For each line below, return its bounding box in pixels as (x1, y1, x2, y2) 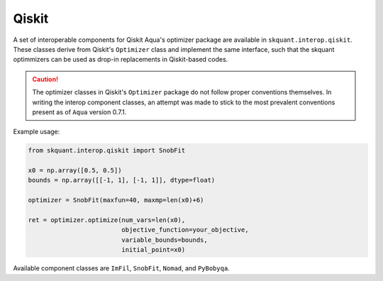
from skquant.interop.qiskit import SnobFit (28, 146, 186, 155)
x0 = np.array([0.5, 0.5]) (28, 167, 122, 175)
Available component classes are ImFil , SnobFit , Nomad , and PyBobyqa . (13, 264, 230, 272)
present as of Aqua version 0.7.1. (32, 107, 127, 116)
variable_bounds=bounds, (121, 236, 209, 244)
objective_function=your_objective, (121, 226, 249, 234)
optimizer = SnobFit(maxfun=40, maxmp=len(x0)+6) (28, 196, 204, 204)
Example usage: (13, 128, 60, 136)
